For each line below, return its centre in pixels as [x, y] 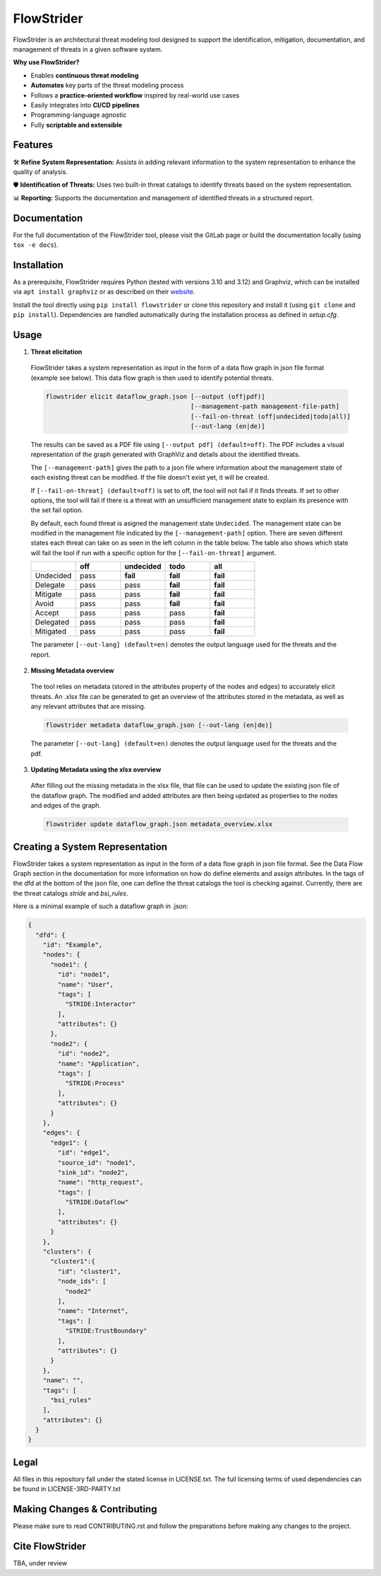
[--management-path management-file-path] [265, 406]
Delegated [52, 622]
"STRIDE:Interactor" [101, 1004]
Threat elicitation [56, 352]
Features [33, 145]
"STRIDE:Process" [95, 1083]
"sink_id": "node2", [93, 1172]
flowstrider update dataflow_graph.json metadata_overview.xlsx [159, 824]
